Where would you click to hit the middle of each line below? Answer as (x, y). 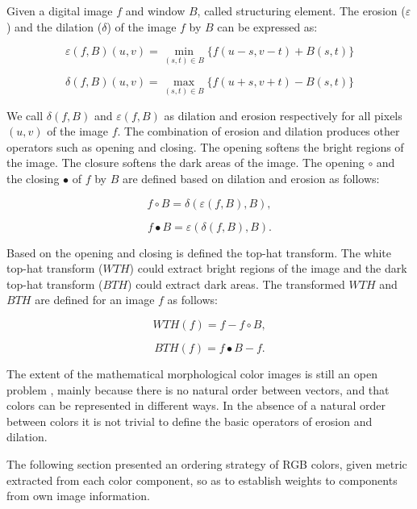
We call (25, 115)
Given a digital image (60, 10)
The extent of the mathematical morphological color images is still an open (192, 373)
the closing (33, 178)
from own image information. (78, 496)
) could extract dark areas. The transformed (236, 284)
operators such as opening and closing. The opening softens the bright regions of (205, 146)
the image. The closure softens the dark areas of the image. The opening (186, 163)
